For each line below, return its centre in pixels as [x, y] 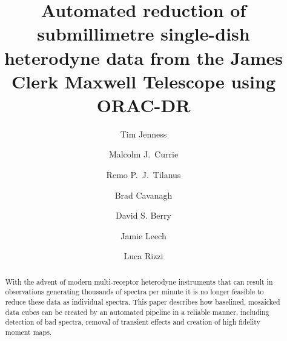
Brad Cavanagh [143, 195]
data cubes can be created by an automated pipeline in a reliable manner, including [137, 312]
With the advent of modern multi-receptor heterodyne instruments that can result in [139, 281]
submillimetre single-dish [143, 34]
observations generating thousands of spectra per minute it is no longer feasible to [134, 292]
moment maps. [28, 332]
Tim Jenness [143, 134]
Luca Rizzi [143, 256]
